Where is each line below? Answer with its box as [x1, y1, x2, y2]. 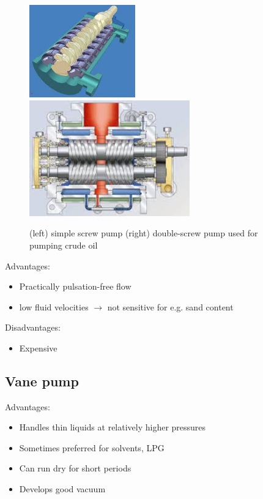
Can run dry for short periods [19, 462, 131, 475]
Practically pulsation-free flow [19, 280, 131, 293]
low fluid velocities [19, 300, 89, 313]
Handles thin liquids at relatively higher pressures [19, 421, 206, 433]
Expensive [19, 341, 57, 354]
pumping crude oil [29, 238, 98, 251]
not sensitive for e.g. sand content [107, 300, 234, 313]
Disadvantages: [5, 321, 61, 334]
